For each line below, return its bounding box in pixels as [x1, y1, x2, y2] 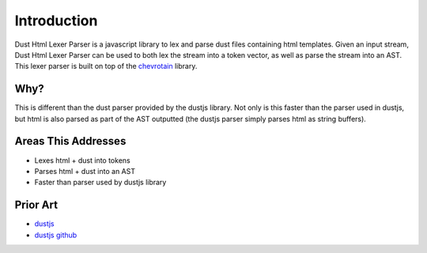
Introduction [14, 12, 98, 29]
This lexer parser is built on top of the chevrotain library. [14, 62, 198, 71]
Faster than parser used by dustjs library [34, 178, 167, 187]
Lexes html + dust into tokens [34, 155, 130, 165]
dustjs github [34, 230, 77, 240]
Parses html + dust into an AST [34, 166, 136, 176]
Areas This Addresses [14, 134, 127, 148]
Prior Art [14, 198, 59, 212]
